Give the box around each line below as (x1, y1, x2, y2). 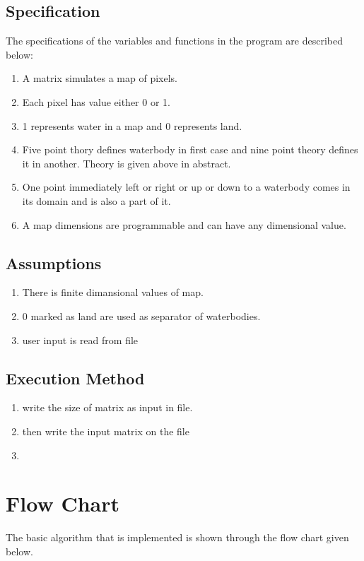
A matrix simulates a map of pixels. (22, 71, 177, 85)
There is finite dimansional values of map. (22, 285, 204, 300)
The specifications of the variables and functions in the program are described (6, 33, 343, 48)
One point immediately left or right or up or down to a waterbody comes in (22, 179, 351, 194)
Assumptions (6, 252, 102, 273)
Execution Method (6, 367, 145, 389)
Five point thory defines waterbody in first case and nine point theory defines (22, 142, 358, 157)
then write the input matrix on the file (22, 423, 189, 438)
